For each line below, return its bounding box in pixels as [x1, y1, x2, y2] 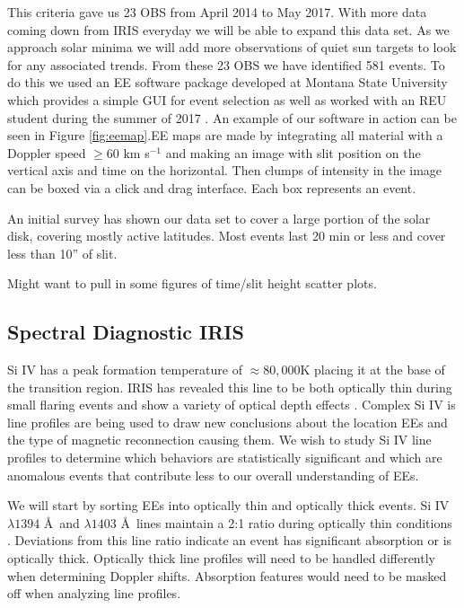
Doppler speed [7, 143, 86, 162]
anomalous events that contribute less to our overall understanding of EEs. [7, 465, 419, 484]
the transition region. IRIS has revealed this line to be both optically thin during [7, 377, 452, 396]
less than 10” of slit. [7, 243, 118, 262]
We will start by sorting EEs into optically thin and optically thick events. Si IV [7, 496, 450, 515]
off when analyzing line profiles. [7, 584, 181, 603]
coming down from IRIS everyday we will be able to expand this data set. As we [7, 20, 450, 39]
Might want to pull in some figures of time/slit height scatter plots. [7, 274, 377, 293]
